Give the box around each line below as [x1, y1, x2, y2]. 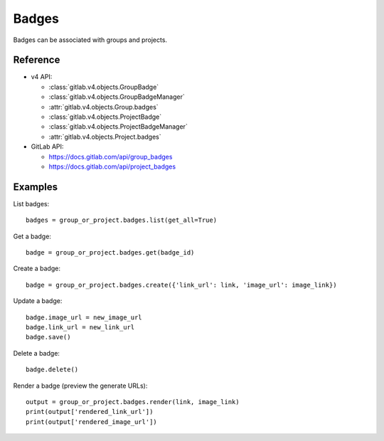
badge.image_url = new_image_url [26, 313, 142, 322]
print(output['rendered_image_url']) [26, 418, 158, 426]
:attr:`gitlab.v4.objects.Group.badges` [48, 102, 159, 111]
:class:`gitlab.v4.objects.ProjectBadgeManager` [48, 122, 188, 131]
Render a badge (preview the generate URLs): [13, 381, 148, 390]
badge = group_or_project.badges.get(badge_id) [26, 249, 195, 257]
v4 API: [31, 73, 53, 81]
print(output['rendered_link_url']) [26, 408, 154, 416]
